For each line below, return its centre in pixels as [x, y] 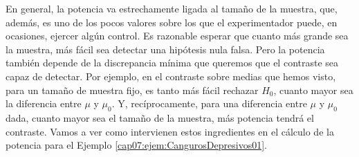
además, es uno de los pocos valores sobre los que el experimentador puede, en [172, 22]
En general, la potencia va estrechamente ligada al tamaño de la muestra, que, [172, 8]
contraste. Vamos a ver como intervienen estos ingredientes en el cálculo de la [170, 131]
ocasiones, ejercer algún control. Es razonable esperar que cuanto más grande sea [177, 36]
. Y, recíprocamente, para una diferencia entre [209, 103]
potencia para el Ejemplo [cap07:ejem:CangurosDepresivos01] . [136, 145]
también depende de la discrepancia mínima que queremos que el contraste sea [172, 63]
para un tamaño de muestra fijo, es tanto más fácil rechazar [132, 90]
